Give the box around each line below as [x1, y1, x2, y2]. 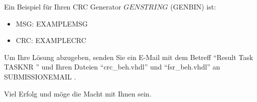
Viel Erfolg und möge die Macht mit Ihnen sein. [4, 88, 152, 98]
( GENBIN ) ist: [170, 1, 216, 11]
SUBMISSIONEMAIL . [4, 71, 76, 81]
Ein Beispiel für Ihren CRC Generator [4, 1, 121, 11]
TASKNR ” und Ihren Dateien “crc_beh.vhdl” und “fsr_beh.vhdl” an [4, 61, 220, 72]
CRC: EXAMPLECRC [16, 35, 86, 45]
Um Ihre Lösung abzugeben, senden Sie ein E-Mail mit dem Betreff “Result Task [4, 51, 253, 62]
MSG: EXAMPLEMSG [16, 18, 88, 28]
